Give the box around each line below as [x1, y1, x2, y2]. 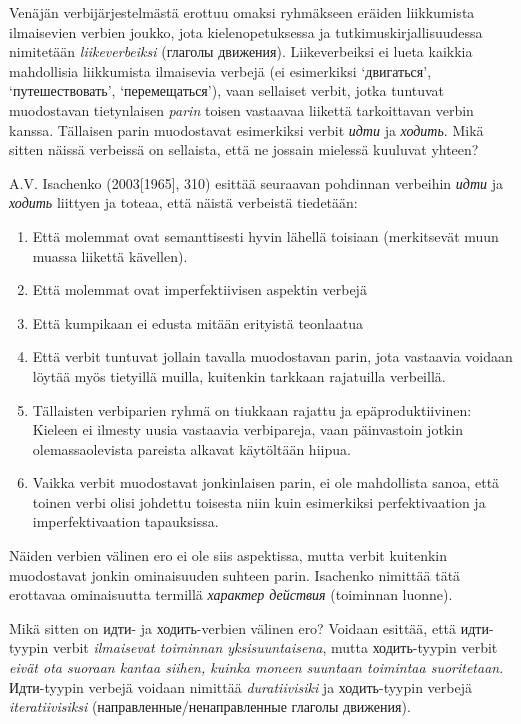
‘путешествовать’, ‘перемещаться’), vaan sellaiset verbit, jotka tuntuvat [9, 80, 445, 101]
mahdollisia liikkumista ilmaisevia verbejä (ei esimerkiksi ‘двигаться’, [9, 60, 432, 81]
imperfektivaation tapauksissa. [32, 511, 219, 532]
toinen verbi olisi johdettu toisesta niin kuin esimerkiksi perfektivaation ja [32, 491, 486, 512]
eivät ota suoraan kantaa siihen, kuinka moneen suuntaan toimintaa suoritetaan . [9, 657, 504, 678]
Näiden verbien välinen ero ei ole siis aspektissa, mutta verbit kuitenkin [9, 545, 448, 566]
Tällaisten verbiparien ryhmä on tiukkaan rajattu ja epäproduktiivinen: [32, 399, 472, 420]
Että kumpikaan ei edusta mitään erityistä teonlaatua [32, 312, 363, 333]
